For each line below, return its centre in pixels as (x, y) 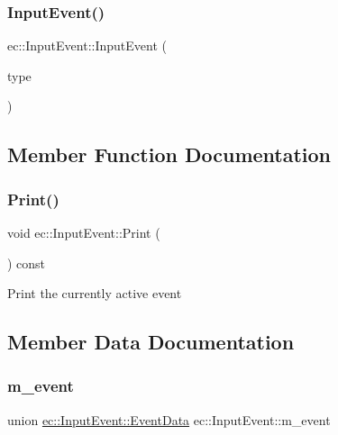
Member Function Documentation (169, 154)
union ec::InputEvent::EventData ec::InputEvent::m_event (169, 419)
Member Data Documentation (151, 342)
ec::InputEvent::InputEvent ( (87, 45)
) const (27, 263)
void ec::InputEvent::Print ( (84, 232)
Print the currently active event (95, 293)
